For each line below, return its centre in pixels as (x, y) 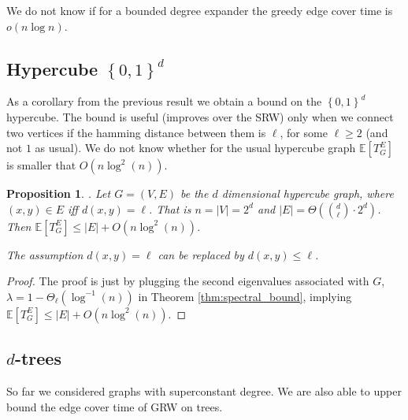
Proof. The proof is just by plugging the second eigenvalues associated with (188, 281)
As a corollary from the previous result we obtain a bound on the (164, 101)
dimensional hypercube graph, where (308, 193)
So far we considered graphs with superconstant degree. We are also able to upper (204, 391)
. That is (170, 208)
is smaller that (41, 165)
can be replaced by (201, 254)
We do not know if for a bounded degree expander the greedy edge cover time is (200, 10)
